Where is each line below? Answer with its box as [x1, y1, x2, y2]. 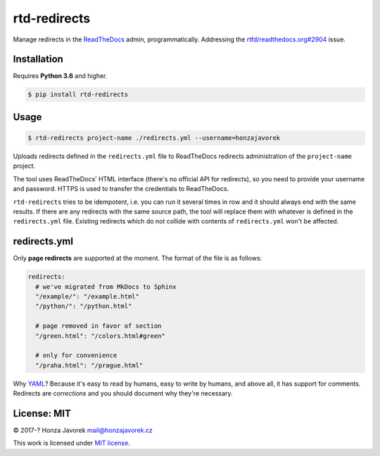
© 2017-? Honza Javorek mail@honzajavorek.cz [13, 426, 153, 435]
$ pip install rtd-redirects [27, 91, 129, 98]
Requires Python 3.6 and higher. [13, 72, 108, 80]
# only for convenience [35, 351, 118, 360]
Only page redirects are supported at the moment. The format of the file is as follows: [13, 254, 262, 263]
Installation [13, 53, 63, 65]
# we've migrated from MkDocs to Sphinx [35, 282, 177, 291]
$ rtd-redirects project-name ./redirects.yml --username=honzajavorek [27, 134, 281, 142]
